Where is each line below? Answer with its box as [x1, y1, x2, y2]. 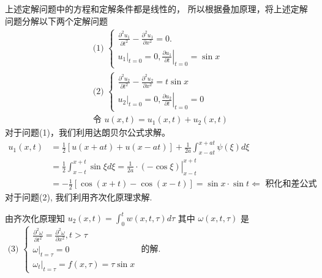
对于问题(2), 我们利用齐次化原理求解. [5, 190, 152, 203]
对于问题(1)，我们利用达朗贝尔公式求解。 [5, 126, 170, 139]
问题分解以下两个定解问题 [5, 14, 108, 27]
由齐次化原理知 [5, 211, 65, 224]
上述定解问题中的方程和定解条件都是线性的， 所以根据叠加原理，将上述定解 [5, 2, 308, 15]
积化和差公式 [265, 180, 317, 189]
